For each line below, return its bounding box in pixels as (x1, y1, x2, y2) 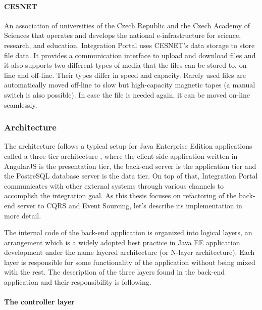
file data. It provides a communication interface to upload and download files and (4, 50, 256, 60)
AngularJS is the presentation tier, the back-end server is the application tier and (4, 160, 256, 171)
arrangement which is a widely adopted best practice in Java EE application (4, 237, 240, 247)
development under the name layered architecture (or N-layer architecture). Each (4, 247, 255, 257)
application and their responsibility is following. (4, 277, 151, 287)
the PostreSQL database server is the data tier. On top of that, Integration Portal (4, 170, 258, 181)
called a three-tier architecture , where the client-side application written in (4, 150, 238, 161)
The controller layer (4, 296, 75, 307)
